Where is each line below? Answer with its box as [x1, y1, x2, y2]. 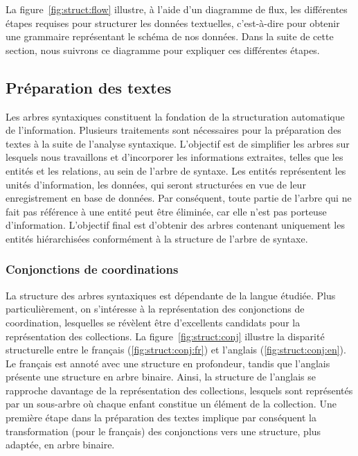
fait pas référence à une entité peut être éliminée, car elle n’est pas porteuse [6, 204, 327, 218]
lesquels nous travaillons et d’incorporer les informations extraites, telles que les [6, 150, 343, 164]
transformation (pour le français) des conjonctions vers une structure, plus [6, 423, 321, 438]
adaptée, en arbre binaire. [6, 437, 115, 452]
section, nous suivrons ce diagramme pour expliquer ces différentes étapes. [6, 42, 320, 57]
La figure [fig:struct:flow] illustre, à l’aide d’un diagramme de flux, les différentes [6, 2, 348, 16]
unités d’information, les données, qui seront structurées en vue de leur [6, 177, 306, 191]
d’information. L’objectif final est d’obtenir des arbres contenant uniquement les [6, 218, 345, 232]
